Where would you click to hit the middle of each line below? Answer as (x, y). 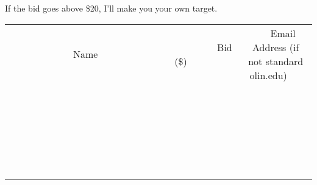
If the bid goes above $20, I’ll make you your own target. (111, 8)
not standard (276, 61)
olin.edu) (268, 75)
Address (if (276, 47)
